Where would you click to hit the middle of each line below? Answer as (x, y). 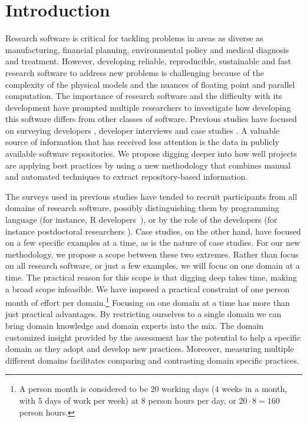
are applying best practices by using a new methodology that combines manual (148, 165)
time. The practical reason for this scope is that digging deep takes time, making (151, 277)
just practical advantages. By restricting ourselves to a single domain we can (143, 314)
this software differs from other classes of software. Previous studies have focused (151, 119)
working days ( (188, 389)
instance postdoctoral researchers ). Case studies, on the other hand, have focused (153, 231)
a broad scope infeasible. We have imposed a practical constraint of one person (148, 289)
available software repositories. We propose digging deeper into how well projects (151, 154)
